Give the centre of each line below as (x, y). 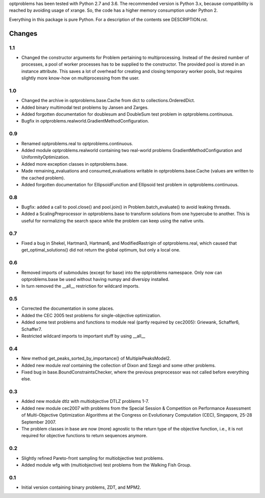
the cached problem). (43, 178)
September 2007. (39, 422)
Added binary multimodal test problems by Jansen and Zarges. (85, 107)
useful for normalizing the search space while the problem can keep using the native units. (113, 221)
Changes (23, 34)
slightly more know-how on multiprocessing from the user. (80, 78)
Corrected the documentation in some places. (68, 308)
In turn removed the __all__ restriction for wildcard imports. (80, 286)
